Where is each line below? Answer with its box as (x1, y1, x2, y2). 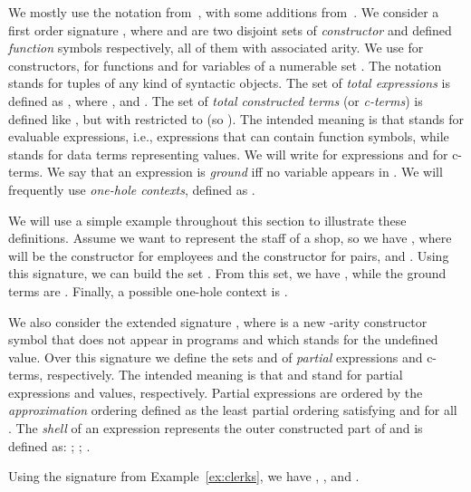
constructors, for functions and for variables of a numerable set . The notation (8, 55, 442, 74)
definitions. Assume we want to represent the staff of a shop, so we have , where (8, 228, 452, 247)
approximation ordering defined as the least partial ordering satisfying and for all (8, 400, 457, 420)
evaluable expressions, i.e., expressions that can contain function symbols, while (8, 127, 449, 146)
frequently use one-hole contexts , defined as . (8, 179, 255, 198)
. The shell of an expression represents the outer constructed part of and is (8, 419, 423, 438)
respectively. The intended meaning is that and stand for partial (46, 365, 403, 384)
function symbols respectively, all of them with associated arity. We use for (8, 38, 424, 57)
